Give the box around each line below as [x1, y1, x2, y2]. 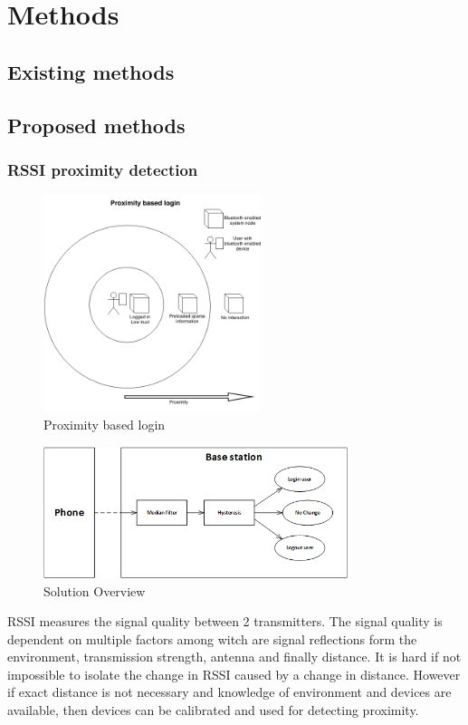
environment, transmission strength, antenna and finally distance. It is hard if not [7, 647, 462, 666]
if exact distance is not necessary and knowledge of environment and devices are [7, 682, 452, 701]
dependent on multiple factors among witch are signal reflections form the [7, 629, 417, 648]
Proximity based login [43, 414, 166, 433]
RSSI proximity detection [7, 158, 198, 180]
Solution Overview [43, 581, 146, 600]
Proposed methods [7, 111, 186, 139]
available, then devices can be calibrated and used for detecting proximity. [7, 701, 419, 720]
